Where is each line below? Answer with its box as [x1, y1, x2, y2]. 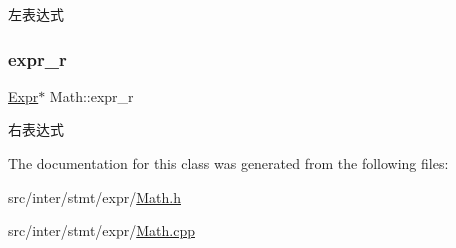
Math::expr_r [49, 85, 134, 106]
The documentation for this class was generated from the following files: [8, 153, 449, 173]
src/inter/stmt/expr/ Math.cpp [8, 220, 195, 241]
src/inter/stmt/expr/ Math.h [8, 186, 181, 207]
